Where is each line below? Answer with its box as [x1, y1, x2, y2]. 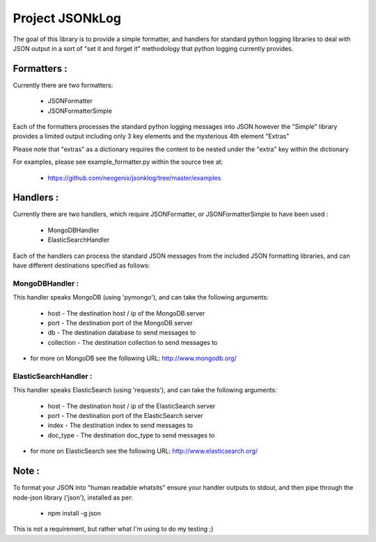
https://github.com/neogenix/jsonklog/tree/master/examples [47, 173, 221, 182]
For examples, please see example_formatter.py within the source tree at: [13, 157, 224, 167]
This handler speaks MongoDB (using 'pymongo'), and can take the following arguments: [13, 293, 269, 302]
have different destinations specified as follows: [13, 261, 150, 270]
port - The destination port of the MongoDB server [47, 318, 193, 327]
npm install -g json [47, 509, 101, 517]
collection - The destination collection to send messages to [47, 338, 218, 346]
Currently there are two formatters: [13, 81, 113, 89]
